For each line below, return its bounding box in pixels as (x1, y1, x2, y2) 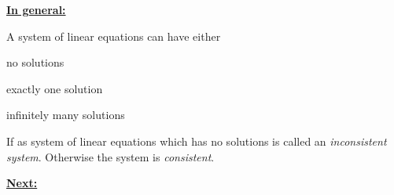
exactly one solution (6, 80, 103, 96)
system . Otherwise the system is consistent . (6, 148, 215, 164)
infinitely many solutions (6, 107, 125, 123)
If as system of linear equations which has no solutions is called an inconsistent (6, 132, 387, 149)
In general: (6, 2, 66, 17)
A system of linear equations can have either (6, 27, 221, 44)
